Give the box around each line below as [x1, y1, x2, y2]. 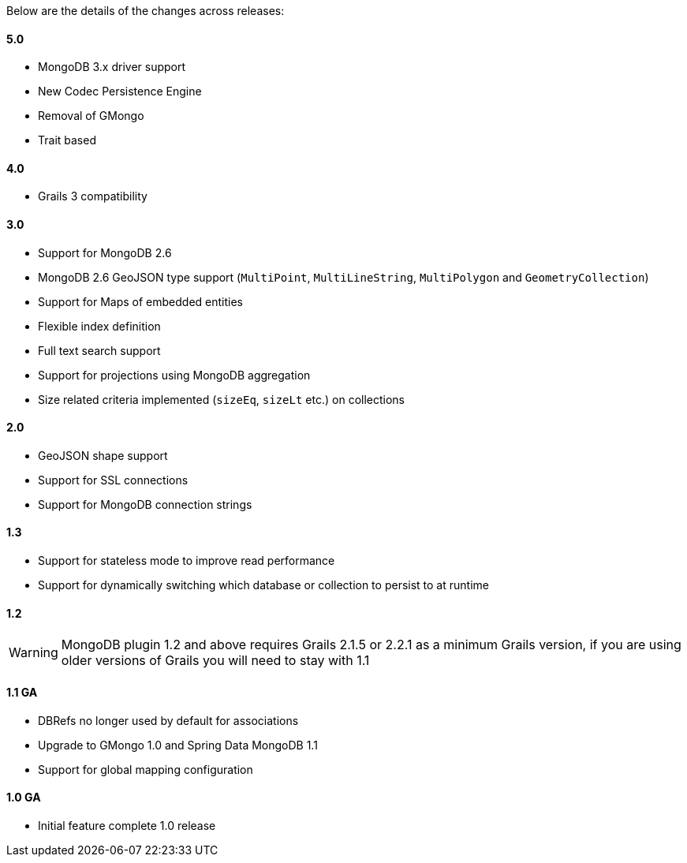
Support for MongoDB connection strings [38, 497, 252, 511]
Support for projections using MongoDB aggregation [38, 368, 311, 382]
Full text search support [38, 343, 161, 357]
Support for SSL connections [38, 473, 189, 487]
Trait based [38, 133, 96, 148]
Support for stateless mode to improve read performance [38, 554, 335, 568]
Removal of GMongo [38, 109, 144, 123]
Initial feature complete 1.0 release [38, 818, 216, 832]
